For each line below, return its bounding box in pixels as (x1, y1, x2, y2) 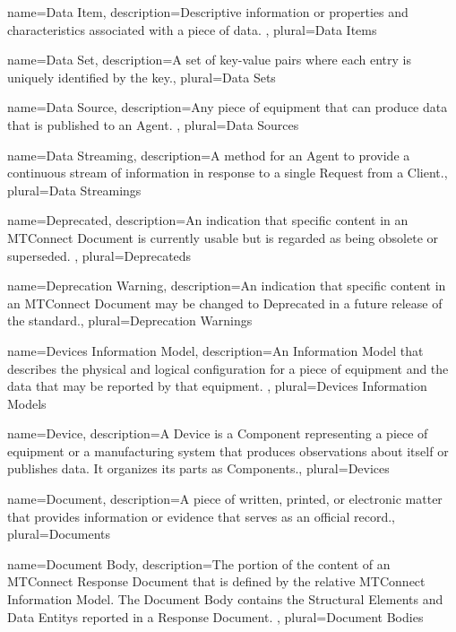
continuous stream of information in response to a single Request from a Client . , (7, 163, 448, 182)
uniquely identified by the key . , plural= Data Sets (7, 67, 276, 86)
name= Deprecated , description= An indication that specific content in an (7, 211, 409, 229)
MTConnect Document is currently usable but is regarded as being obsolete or (7, 228, 439, 247)
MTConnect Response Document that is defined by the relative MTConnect (7, 572, 426, 591)
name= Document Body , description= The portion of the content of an (7, 554, 391, 573)
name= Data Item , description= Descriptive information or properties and (7, 3, 409, 21)
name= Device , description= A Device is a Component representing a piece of (7, 424, 428, 443)
